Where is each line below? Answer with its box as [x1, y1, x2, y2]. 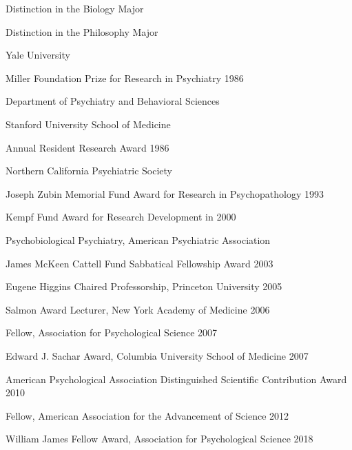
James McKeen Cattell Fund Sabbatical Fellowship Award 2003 [6, 256, 273, 270]
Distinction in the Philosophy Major [6, 24, 158, 39]
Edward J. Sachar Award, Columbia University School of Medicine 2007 [6, 348, 309, 362]
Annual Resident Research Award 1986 [6, 140, 169, 154]
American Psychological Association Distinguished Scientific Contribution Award [6, 371, 347, 386]
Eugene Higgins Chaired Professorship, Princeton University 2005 [6, 279, 282, 294]
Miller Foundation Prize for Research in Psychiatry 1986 [6, 70, 244, 85]
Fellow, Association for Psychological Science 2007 [6, 325, 218, 340]
